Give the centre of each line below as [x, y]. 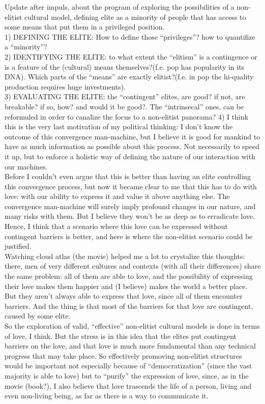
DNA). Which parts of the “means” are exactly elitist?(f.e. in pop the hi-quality [129, 77]
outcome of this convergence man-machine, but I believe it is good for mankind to [132, 136]
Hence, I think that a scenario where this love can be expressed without [116, 226]
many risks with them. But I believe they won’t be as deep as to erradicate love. [130, 216]
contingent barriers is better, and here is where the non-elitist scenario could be [129, 236]
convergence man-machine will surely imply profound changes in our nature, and [130, 206]
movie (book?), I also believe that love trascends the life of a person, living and [128, 385]
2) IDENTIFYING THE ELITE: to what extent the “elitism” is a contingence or [131, 56]
